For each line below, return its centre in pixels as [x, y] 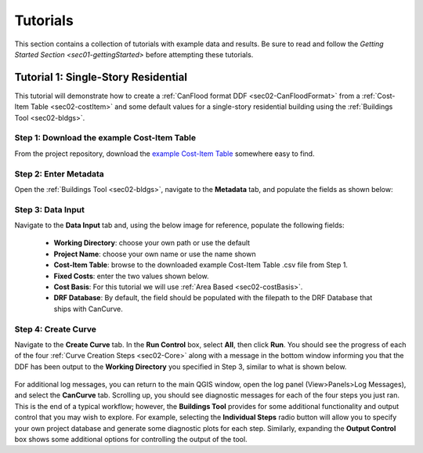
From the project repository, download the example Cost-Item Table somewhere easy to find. [164, 154]
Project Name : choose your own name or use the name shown [155, 254]
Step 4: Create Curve [56, 329]
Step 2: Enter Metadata [60, 174]
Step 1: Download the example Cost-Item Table [105, 138]
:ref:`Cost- [378, 96]
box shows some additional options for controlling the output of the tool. [131, 440]
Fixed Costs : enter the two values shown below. [131, 276]
